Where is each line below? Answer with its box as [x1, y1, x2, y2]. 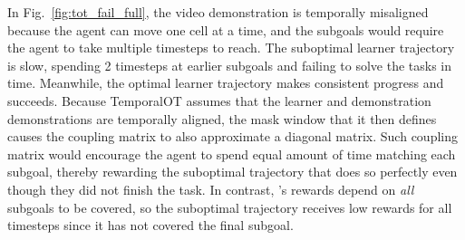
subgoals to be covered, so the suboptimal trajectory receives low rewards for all [7, 197, 452, 216]
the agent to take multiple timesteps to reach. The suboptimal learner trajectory [7, 38, 455, 57]
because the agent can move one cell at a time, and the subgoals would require [7, 20, 444, 39]
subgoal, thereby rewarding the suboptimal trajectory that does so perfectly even [7, 162, 458, 181]
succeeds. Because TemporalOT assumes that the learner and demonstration [7, 91, 431, 110]
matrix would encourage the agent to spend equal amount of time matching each [7, 144, 456, 163]
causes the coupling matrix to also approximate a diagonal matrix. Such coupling [7, 127, 458, 146]
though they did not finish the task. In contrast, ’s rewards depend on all [7, 179, 414, 198]
